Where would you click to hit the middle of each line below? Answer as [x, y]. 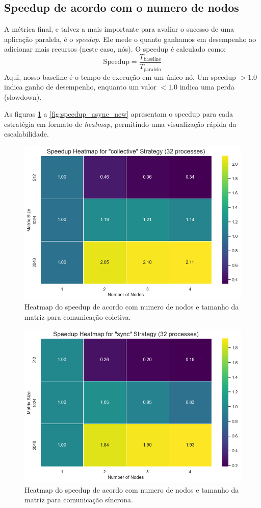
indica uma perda [207, 87]
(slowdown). [23, 96]
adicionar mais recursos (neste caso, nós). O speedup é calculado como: [115, 49]
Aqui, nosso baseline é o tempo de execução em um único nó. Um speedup [120, 76]
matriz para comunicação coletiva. [78, 316]
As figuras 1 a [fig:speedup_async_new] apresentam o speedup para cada [119, 114]
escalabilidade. [27, 134]
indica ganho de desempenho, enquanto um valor [80, 87]
